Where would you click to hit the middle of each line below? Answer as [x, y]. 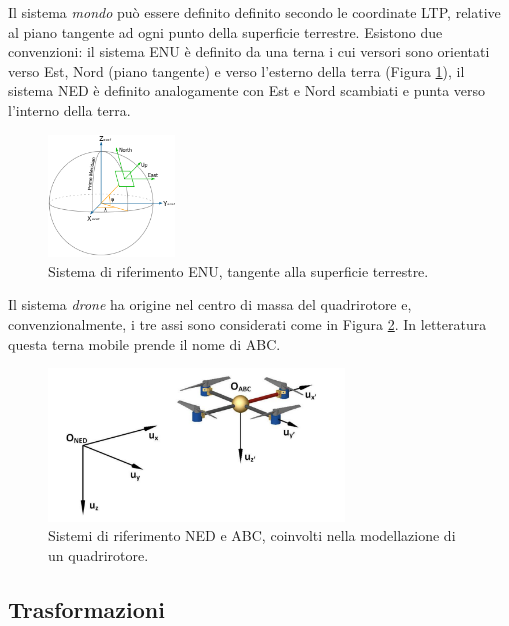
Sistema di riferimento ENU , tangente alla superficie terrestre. [238, 270]
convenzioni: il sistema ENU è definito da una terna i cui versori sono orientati [249, 51]
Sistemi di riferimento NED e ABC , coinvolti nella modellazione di [252, 535]
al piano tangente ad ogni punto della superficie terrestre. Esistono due [225, 31]
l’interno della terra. [69, 109]
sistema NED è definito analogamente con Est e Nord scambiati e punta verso [247, 90]
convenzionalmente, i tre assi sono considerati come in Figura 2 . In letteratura [247, 323]
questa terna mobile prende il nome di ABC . [144, 343]
